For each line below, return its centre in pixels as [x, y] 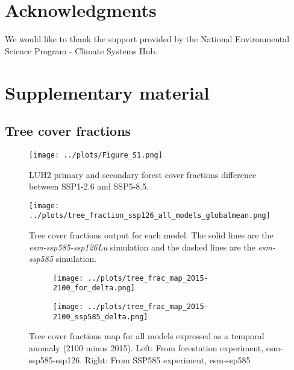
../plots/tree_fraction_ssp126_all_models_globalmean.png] [150, 216]
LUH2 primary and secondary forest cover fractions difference [143, 174]
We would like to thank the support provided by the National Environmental [147, 39]
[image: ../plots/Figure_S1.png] [96, 155]
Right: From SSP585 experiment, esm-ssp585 [167, 359]
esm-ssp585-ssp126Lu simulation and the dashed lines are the [142, 247]
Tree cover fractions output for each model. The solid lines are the [151, 235]
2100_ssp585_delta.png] [101, 317]
